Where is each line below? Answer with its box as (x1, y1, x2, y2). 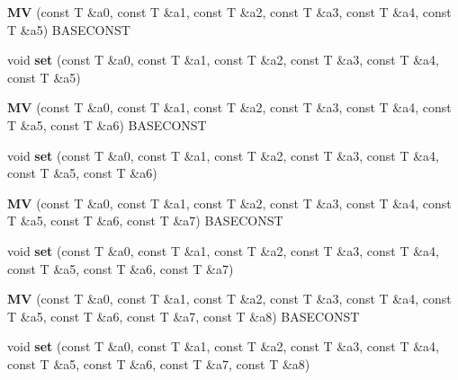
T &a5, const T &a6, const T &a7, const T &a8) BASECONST (7, 306, 360, 325)
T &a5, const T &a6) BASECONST (7, 115, 207, 134)
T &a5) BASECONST (7, 20, 130, 39)
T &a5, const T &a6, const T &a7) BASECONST (7, 211, 283, 230)
